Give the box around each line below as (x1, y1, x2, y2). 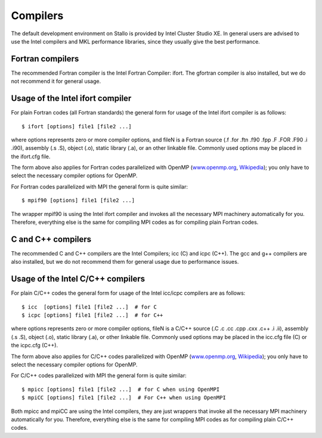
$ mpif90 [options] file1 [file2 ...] (21, 197, 135, 204)
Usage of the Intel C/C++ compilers (11, 274, 145, 284)
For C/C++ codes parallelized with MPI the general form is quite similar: (11, 372, 187, 379)
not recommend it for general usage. (11, 78, 101, 85)
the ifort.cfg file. (11, 153, 51, 160)
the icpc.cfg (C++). (11, 342, 58, 349)
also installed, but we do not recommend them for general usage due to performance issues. (11, 258, 239, 266)
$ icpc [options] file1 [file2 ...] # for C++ (21, 312, 163, 319)
